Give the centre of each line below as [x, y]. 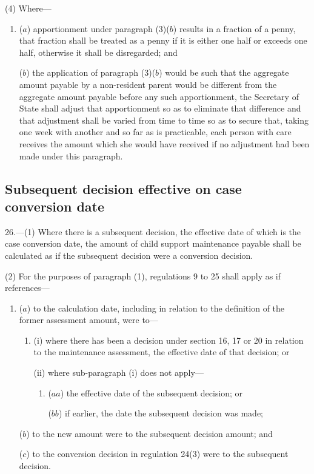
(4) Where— [28, 8]
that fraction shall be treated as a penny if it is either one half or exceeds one [163, 40]
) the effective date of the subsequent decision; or [152, 392]
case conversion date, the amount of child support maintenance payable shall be [153, 243]
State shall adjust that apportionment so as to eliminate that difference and [160, 108]
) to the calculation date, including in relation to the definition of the [156, 308]
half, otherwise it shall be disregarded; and [98, 52]
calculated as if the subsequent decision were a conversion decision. [129, 255]
